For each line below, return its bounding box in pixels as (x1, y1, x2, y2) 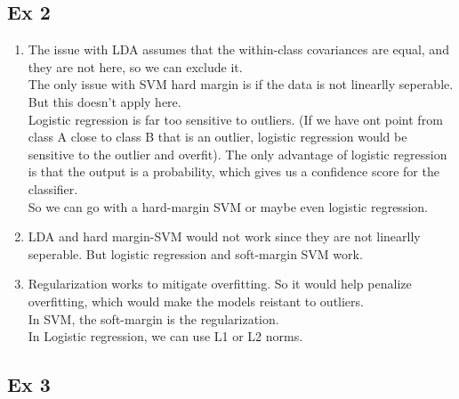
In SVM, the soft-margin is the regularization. (28, 309, 279, 328)
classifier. (28, 179, 78, 198)
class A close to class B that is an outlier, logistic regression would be (28, 127, 407, 146)
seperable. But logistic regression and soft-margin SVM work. (28, 244, 363, 263)
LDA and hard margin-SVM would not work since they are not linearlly (28, 227, 421, 246)
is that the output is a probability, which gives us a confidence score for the (28, 162, 439, 181)
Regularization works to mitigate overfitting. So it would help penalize (28, 274, 412, 293)
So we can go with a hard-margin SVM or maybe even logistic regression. (28, 197, 428, 216)
